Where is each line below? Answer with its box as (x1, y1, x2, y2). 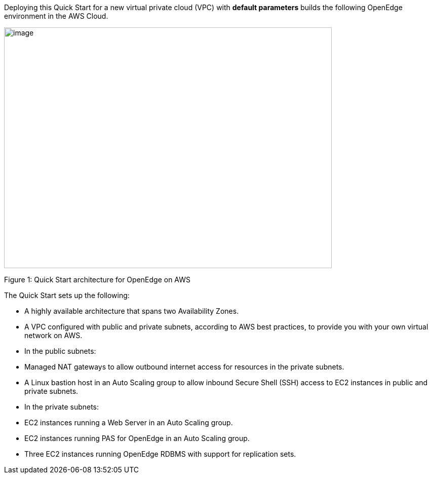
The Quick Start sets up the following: (4, 291, 130, 300)
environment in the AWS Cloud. (4, 12, 108, 20)
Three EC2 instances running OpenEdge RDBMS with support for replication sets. (24, 450, 296, 458)
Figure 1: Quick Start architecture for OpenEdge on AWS (4, 275, 190, 284)
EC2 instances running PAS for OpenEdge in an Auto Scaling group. (24, 434, 250, 443)
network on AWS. (24, 331, 83, 340)
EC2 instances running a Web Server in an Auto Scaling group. (24, 418, 233, 427)
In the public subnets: (24, 347, 96, 355)
